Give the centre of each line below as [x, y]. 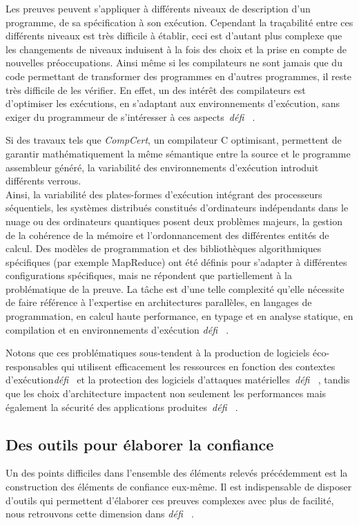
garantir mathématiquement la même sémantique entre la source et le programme [178, 153]
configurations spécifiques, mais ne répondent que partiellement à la [149, 275]
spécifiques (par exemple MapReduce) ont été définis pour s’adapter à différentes [176, 261]
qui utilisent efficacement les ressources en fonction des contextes [198, 366]
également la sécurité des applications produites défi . [122, 407]
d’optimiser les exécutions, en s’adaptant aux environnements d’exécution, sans [173, 103]
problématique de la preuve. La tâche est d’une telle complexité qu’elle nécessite [175, 288]
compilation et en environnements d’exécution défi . [117, 329]
